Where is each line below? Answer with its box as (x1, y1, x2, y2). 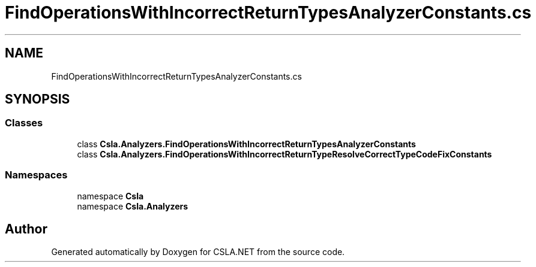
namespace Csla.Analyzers (77, 201, 188, 211)
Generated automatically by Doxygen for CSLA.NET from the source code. (51, 247, 345, 257)
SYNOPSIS (5, 92, 70, 107)
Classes (5, 117, 43, 129)
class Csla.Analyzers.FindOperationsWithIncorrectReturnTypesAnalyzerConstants (77, 138, 416, 149)
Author (5, 221, 47, 236)
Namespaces (5, 169, 68, 181)
